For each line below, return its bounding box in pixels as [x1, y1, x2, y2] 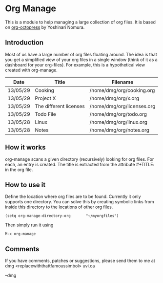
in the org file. [5, 167, 33, 173]
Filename [111, 79, 134, 86]
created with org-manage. [5, 67, 58, 73]
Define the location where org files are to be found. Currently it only [5, 194, 141, 199]
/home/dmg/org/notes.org [89, 127, 150, 133]
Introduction [5, 39, 44, 47]
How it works [5, 143, 46, 152]
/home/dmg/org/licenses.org [89, 103, 156, 109]
